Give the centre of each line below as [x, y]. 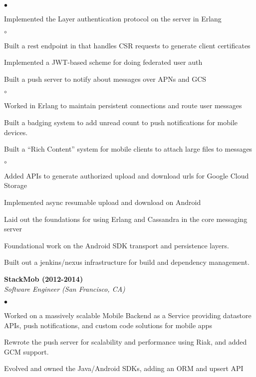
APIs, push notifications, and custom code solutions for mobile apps [108, 325]
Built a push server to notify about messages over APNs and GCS [105, 79]
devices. [16, 132]
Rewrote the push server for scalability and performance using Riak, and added [126, 342]
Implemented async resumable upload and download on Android [103, 202]
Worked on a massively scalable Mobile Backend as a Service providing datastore [128, 315]
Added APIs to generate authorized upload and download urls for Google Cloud [127, 175]
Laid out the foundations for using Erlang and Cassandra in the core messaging [126, 219]
